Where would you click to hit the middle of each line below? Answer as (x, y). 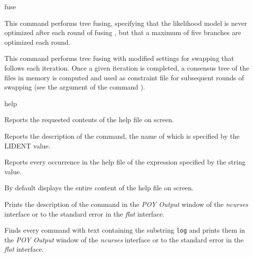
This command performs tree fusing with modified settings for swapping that (119, 58)
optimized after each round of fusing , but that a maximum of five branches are (123, 32)
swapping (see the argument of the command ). (75, 87)
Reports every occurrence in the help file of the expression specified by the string (125, 162)
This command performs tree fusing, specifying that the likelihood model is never (126, 23)
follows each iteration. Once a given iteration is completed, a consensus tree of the (127, 67)
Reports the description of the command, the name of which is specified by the (122, 136)
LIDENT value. (27, 145)
